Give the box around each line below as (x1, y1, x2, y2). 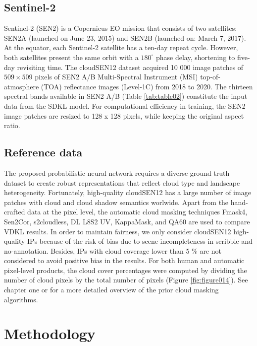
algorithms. (4, 294, 38, 304)
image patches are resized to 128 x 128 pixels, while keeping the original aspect (4, 110, 244, 121)
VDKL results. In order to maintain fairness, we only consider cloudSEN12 (4, 226, 231, 236)
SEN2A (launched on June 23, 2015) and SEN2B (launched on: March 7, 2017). (4, 32, 246, 43)
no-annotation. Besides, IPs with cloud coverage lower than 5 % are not (4, 245, 221, 256)
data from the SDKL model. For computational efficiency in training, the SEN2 (4, 100, 246, 111)
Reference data (4, 144, 83, 160)
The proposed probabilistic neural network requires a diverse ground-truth (4, 167, 230, 178)
